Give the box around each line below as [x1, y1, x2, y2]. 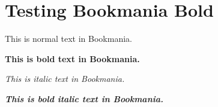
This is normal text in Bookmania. [5, 32, 132, 45]
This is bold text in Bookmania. [5, 52, 140, 65]
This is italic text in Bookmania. [5, 72, 125, 85]
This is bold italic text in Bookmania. [5, 92, 163, 105]
